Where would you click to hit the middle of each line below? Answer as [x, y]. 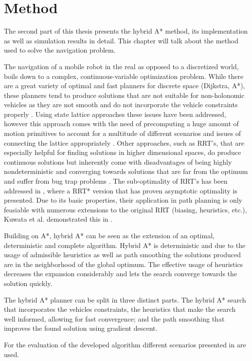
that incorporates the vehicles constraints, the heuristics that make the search [120, 309]
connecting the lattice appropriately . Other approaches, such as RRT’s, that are [124, 142]
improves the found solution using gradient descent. [81, 328]
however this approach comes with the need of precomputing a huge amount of [121, 123]
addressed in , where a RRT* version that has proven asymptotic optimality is [121, 190]
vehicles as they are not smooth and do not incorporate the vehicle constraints [121, 104]
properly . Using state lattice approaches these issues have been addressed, [115, 114]
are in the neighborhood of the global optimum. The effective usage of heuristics [124, 264]
